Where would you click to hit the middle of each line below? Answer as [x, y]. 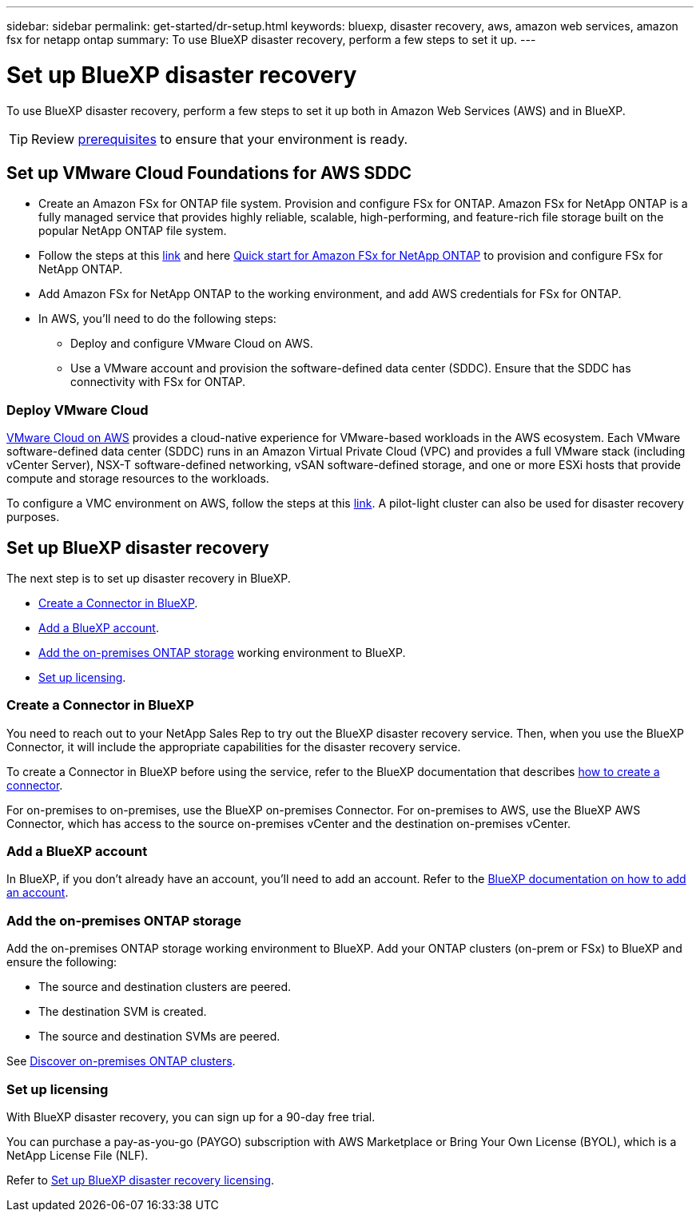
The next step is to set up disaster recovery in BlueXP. [149, 578]
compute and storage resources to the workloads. [138, 479]
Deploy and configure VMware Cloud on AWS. [192, 344]
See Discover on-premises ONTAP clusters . [121, 1061]
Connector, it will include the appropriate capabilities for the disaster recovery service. [234, 746]
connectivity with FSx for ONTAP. [158, 382]
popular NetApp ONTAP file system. [133, 231]
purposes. [33, 517]
